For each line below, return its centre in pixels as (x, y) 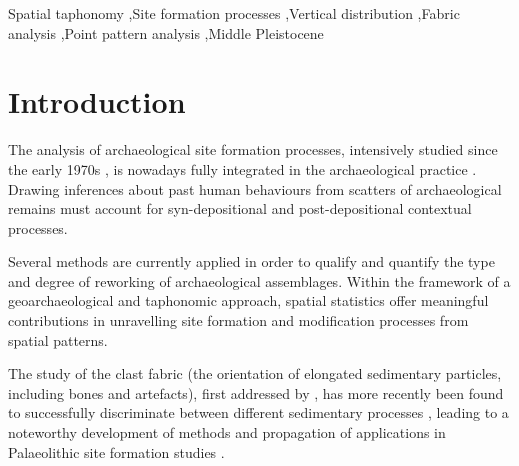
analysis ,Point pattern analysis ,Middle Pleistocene (166, 32)
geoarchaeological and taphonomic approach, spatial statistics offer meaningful (248, 300)
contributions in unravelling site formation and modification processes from (238, 320)
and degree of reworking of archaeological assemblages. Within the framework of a (259, 280)
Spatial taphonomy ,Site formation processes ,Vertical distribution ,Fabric (234, 13)
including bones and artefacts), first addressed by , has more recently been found (256, 392)
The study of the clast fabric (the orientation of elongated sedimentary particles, (255, 373)
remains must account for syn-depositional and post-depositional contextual (240, 208)
